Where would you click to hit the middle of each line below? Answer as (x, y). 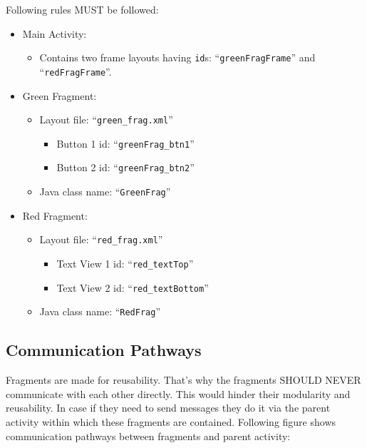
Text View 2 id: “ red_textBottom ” (133, 287)
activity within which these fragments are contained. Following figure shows (171, 421)
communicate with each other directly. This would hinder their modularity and (178, 393)
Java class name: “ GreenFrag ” (105, 192)
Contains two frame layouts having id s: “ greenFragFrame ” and (177, 57)
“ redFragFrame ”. (76, 71)
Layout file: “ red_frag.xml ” (101, 239)
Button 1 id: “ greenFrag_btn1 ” (125, 143)
